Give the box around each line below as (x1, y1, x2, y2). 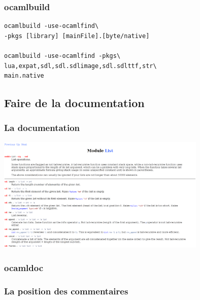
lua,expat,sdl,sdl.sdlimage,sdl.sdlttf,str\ (4, 62, 157, 70)
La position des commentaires (4, 284, 128, 297)
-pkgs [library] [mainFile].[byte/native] (4, 32, 150, 40)
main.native (4, 72, 44, 80)
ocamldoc (4, 261, 44, 274)
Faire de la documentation (4, 95, 145, 111)
